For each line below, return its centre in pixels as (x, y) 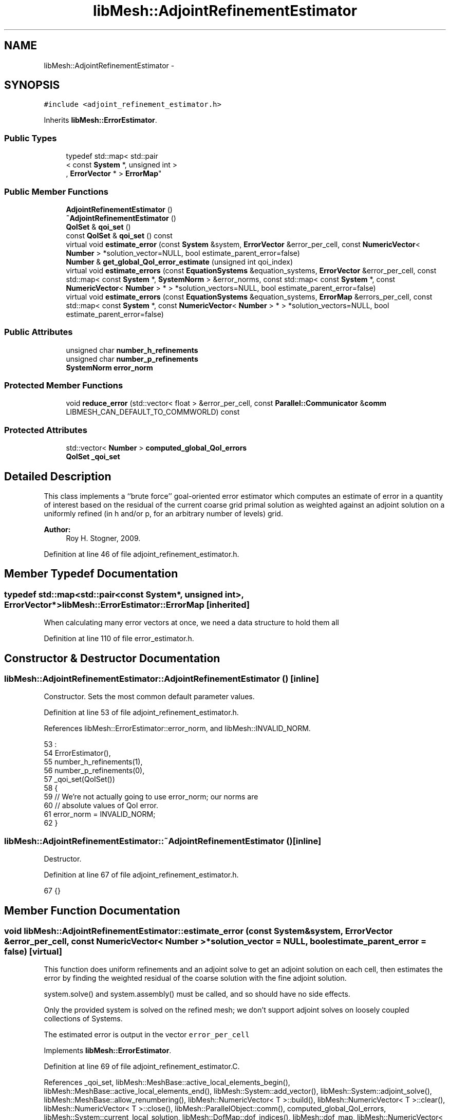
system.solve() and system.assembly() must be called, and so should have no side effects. (197, 994)
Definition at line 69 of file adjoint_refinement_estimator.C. (142, 1067)
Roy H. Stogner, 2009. (103, 538)
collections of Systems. (83, 1019)
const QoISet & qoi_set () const (119, 235)
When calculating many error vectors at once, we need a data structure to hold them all (191, 623)
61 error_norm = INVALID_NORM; (100, 814)
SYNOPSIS (32, 85)
